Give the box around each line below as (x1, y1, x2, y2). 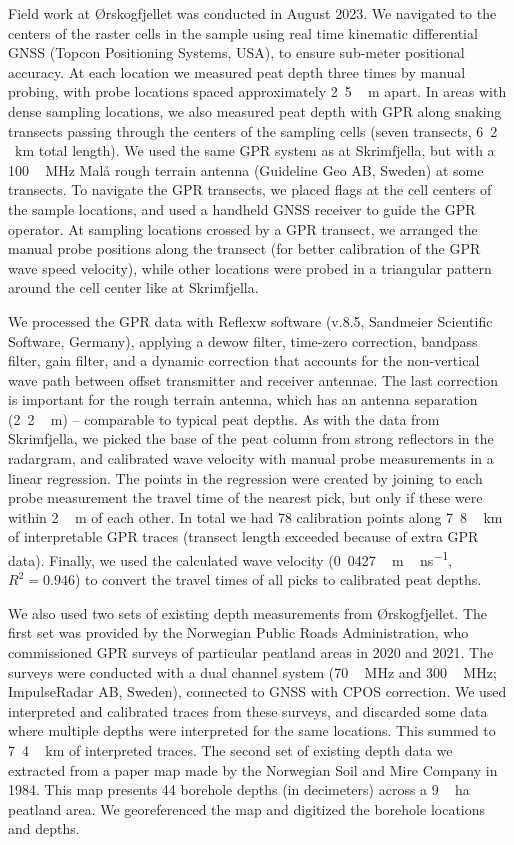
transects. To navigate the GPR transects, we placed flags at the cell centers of (8, 179, 492, 200)
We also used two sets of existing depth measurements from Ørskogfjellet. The (8, 602, 488, 623)
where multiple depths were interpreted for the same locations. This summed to (8, 720, 496, 741)
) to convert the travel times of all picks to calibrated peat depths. (74, 569, 482, 590)
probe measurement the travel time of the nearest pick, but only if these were (8, 487, 483, 508)
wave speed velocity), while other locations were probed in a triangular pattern (8, 257, 492, 278)
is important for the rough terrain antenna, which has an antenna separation (8, 389, 478, 410)
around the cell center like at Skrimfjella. (8, 277, 259, 298)
